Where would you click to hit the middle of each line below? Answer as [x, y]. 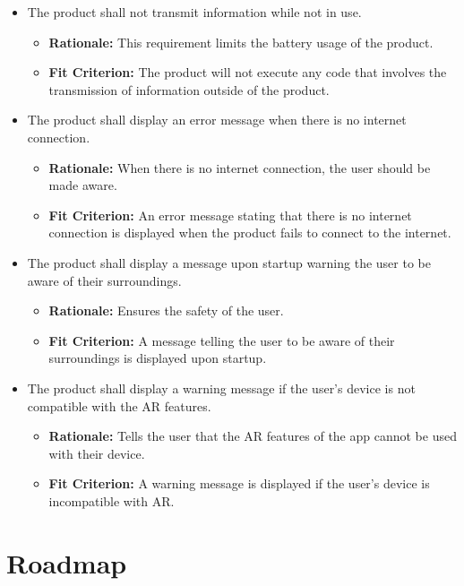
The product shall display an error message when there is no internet [217, 120]
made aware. [83, 185]
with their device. [97, 453]
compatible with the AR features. [119, 405]
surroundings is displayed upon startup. [158, 358]
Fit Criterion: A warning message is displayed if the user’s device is [239, 483]
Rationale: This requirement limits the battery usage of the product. [241, 42]
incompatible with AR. [112, 500]
